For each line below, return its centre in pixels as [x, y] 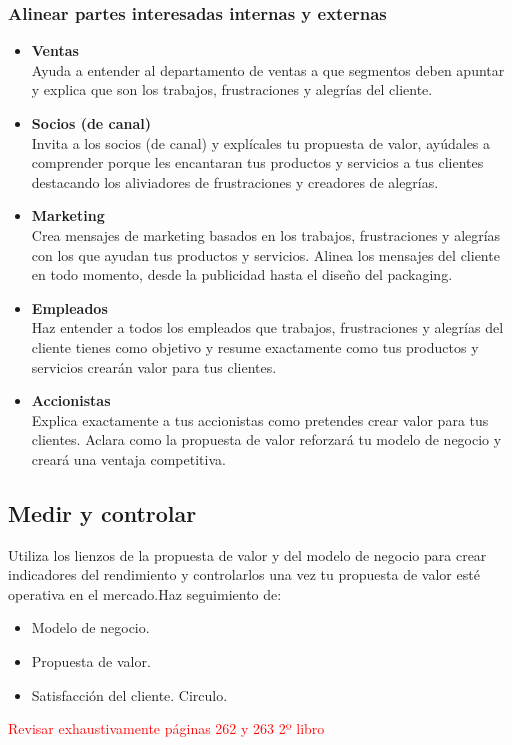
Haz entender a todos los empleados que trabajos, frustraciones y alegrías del [267, 327]
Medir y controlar [102, 512]
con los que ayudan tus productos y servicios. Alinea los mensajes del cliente [265, 254]
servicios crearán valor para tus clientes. [154, 366]
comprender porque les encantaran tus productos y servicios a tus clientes [257, 162]
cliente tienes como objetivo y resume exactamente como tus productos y [255, 346]
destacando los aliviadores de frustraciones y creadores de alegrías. [235, 181]
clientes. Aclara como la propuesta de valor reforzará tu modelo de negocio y [266, 439]
